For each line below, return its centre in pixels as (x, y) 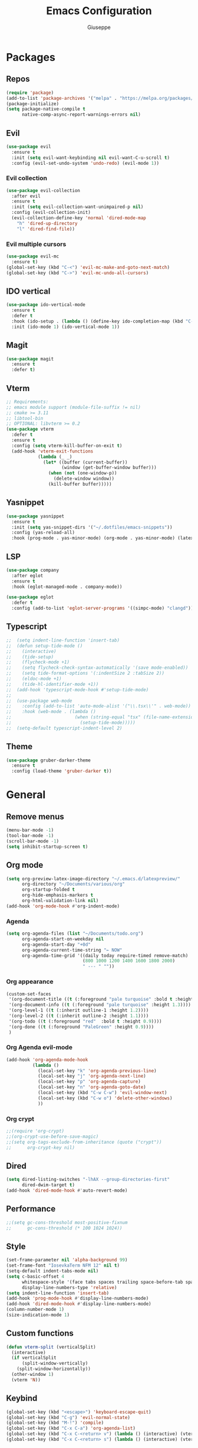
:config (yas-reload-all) (43, 533)
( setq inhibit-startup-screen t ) (47, 847)
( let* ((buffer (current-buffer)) (85, 462)
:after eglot (27, 575)
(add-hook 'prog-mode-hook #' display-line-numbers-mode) (77, 1299)
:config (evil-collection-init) (51, 213)
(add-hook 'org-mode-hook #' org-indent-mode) (63, 906)
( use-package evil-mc (33, 256)
